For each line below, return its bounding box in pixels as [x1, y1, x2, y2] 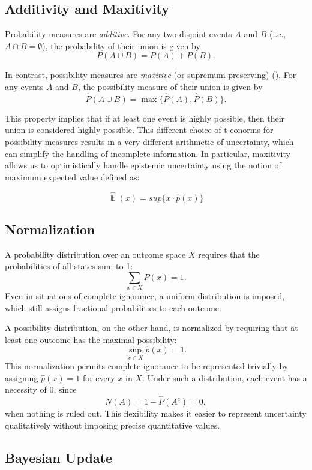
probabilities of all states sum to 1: [5, 260, 133, 272]
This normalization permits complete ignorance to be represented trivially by [5, 360, 289, 372]
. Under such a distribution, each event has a [142, 371, 307, 384]
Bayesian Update [5, 448, 113, 466]
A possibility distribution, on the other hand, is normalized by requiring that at [5, 321, 298, 334]
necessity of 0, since [5, 383, 77, 396]
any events [5, 80, 44, 92]
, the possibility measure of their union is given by [77, 80, 263, 92]
